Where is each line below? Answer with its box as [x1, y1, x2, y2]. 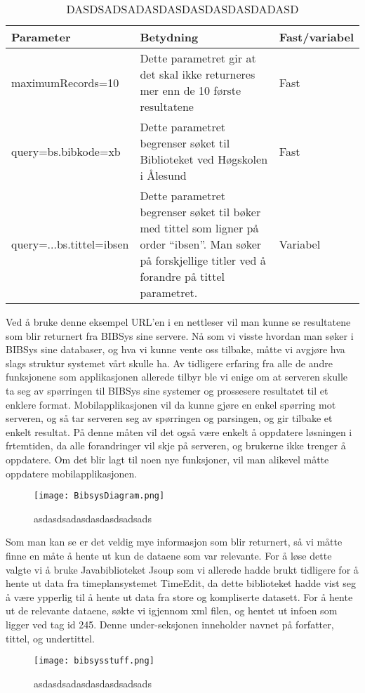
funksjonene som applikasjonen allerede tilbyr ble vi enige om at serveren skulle [6, 369, 348, 384]
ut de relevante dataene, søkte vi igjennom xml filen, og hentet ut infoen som [6, 603, 338, 618]
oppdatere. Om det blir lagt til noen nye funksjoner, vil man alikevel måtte [6, 451, 329, 466]
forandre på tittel [140, 268, 225, 284]
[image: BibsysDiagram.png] [34, 491, 165, 501]
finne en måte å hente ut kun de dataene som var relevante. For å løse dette [6, 548, 332, 562]
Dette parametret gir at [140, 50, 256, 66]
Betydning [140, 29, 199, 45]
